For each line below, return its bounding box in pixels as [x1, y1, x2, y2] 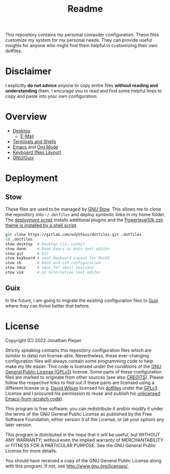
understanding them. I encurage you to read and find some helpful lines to [5, 88, 162, 94]
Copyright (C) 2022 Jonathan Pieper [5, 337, 82, 343]
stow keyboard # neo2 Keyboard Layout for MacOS [5, 256, 110, 261]
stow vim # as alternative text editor [5, 270, 101, 275]
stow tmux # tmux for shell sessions [5, 265, 94, 270]
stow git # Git [5, 251, 49, 256]
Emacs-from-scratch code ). [5, 395, 63, 401]
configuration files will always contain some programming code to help [5, 358, 153, 364]
